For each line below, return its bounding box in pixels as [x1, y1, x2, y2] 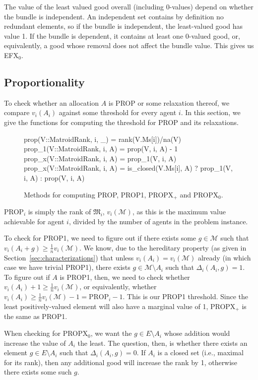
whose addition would [164, 328, 230, 338]
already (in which [197, 252, 251, 262]
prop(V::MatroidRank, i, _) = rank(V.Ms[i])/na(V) [24, 133, 182, 144]
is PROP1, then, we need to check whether [60, 271, 190, 282]
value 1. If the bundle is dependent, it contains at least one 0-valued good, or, [4, 30, 240, 41]
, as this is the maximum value [132, 206, 226, 216]
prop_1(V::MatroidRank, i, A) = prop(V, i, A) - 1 [24, 143, 178, 154]
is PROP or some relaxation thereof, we [108, 97, 230, 108]
